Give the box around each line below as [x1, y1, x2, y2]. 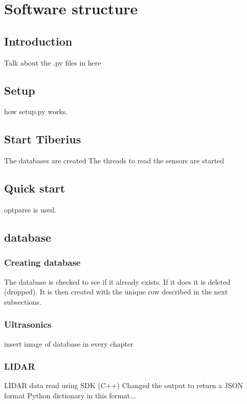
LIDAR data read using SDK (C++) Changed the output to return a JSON [4, 380, 243, 391]
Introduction [4, 33, 73, 49]
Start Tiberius [4, 131, 81, 147]
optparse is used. [4, 204, 57, 215]
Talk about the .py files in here [4, 57, 101, 68]
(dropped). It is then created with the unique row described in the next [4, 286, 228, 297]
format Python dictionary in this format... [4, 390, 136, 400]
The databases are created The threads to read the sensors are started [4, 155, 224, 166]
